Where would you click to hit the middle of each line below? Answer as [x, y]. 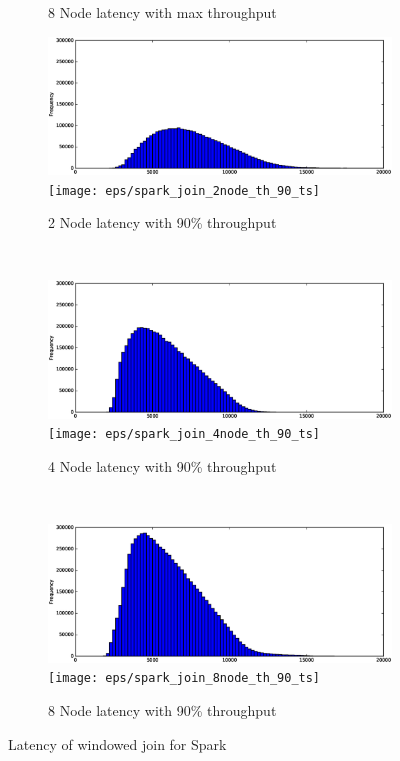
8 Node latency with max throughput [162, 12]
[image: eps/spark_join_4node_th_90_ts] [184, 434]
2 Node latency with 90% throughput [162, 222]
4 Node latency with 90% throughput [162, 466]
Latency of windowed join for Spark [117, 743]
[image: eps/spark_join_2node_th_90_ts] [184, 190]
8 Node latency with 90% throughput [162, 709]
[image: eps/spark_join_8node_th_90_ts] [184, 678]
